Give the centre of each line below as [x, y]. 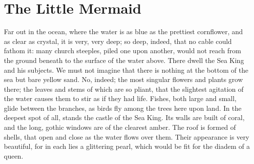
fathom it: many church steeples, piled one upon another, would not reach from [123, 51]
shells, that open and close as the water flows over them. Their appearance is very [127, 136]
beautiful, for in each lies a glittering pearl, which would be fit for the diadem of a [127, 146]
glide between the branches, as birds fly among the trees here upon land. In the [123, 108]
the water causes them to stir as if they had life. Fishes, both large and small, [120, 98]
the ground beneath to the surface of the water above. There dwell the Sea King [124, 60]
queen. [14, 155]
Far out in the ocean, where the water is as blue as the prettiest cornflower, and [124, 31]
